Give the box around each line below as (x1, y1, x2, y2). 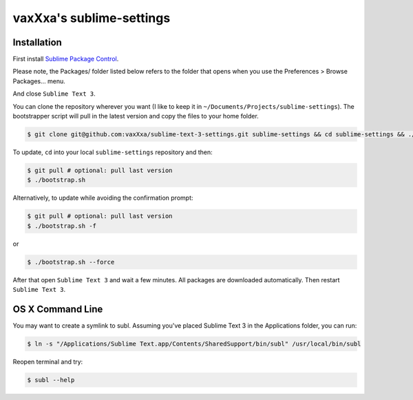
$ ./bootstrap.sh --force (27, 258, 115, 266)
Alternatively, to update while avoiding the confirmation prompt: (12, 193, 193, 202)
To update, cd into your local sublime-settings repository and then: (12, 148, 213, 156)
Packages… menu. (12, 76, 65, 85)
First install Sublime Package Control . (12, 55, 119, 63)
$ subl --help (27, 376, 75, 383)
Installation (12, 36, 62, 48)
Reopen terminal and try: (12, 357, 83, 366)
